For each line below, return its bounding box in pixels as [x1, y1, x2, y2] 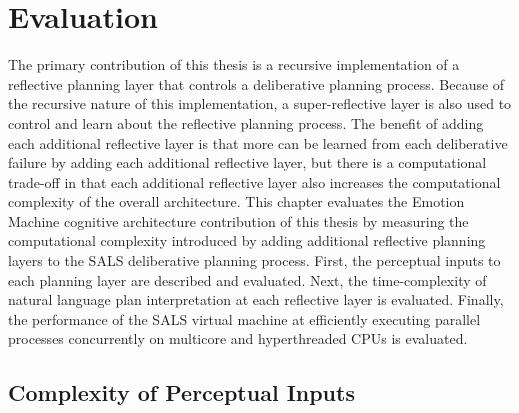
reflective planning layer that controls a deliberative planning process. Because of [8, 73, 505, 94]
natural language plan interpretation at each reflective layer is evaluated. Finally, [8, 289, 504, 310]
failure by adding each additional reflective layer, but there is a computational [8, 152, 487, 173]
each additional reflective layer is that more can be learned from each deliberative [8, 132, 508, 153]
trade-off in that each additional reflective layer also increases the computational [8, 171, 501, 192]
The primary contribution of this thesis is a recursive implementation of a [8, 54, 460, 75]
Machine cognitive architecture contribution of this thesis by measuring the [8, 210, 469, 231]
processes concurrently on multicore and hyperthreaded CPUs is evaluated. [8, 328, 468, 349]
